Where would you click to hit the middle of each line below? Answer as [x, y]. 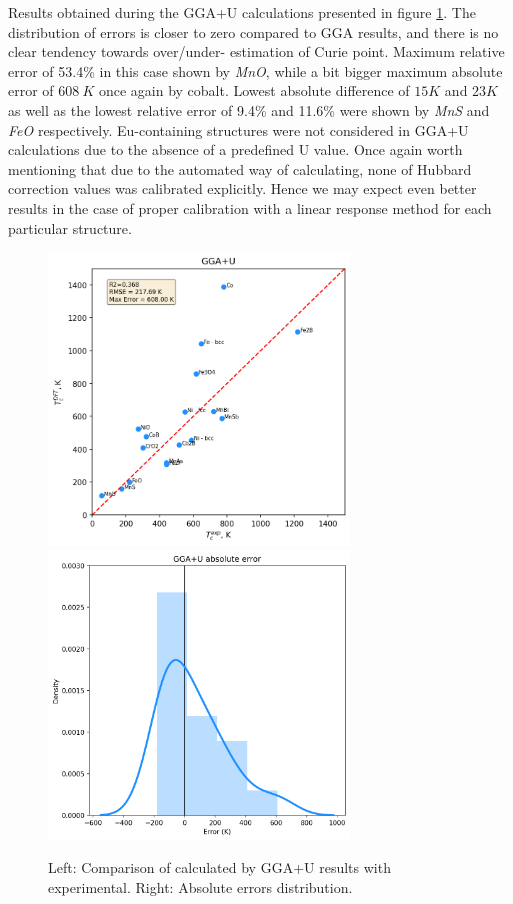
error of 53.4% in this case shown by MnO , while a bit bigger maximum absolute [255, 70]
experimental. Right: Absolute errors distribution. [200, 886]
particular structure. [70, 227]
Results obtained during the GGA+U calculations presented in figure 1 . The [242, 12]
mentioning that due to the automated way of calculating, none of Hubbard [240, 168]
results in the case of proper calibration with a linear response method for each [250, 207]
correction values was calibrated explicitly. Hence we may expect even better [242, 188]
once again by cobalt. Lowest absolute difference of [254, 90]
